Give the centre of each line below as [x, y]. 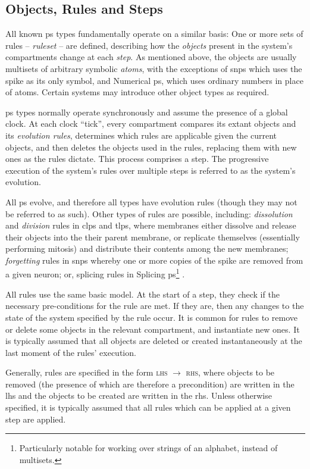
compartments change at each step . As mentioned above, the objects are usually [151, 57]
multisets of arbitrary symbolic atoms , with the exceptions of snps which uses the [154, 68]
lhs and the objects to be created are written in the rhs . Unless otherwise [139, 395]
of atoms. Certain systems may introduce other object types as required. [137, 92]
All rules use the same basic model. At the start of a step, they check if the [143, 294]
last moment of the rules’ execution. [71, 352]
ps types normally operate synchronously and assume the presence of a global [147, 112]
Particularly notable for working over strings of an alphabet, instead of [148, 448]
